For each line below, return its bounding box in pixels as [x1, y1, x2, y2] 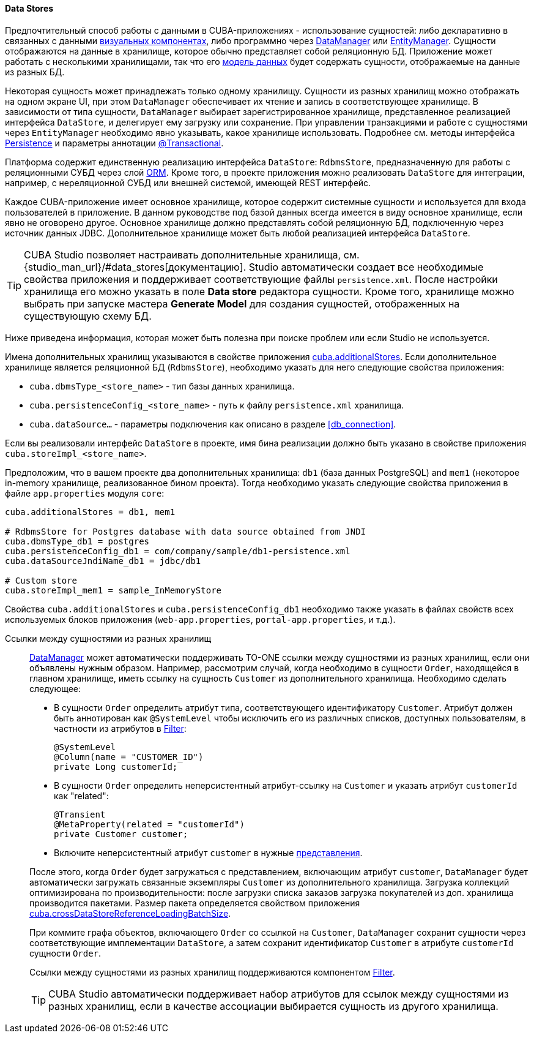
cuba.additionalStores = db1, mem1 [5, 506, 176, 517]
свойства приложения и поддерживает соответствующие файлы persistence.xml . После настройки [24, 273, 498, 285]
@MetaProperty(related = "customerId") [54, 819, 245, 829]
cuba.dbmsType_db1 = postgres [5, 536, 150, 546]
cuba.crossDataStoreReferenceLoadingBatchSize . [29, 908, 231, 919]
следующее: [29, 683, 81, 694]
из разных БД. [5, 66, 65, 77]
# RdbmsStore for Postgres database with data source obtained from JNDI [5, 526, 366, 536]
